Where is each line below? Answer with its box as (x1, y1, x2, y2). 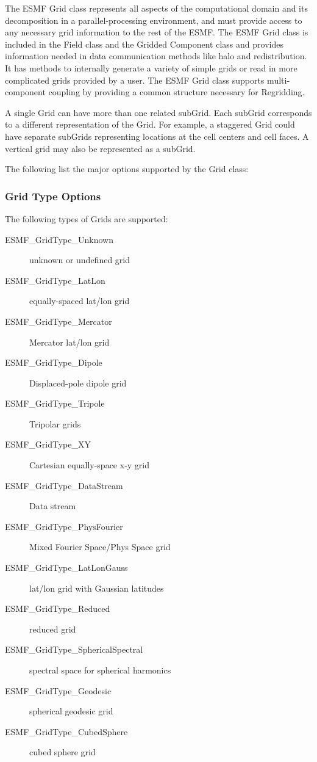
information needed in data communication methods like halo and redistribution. (5, 49, 307, 62)
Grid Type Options (5, 188, 101, 203)
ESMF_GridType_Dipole (5, 356, 102, 369)
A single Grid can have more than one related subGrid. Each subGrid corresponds (5, 106, 312, 118)
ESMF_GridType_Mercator (5, 314, 112, 327)
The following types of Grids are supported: (5, 212, 168, 225)
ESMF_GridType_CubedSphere (5, 725, 128, 738)
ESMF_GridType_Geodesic (5, 684, 112, 697)
